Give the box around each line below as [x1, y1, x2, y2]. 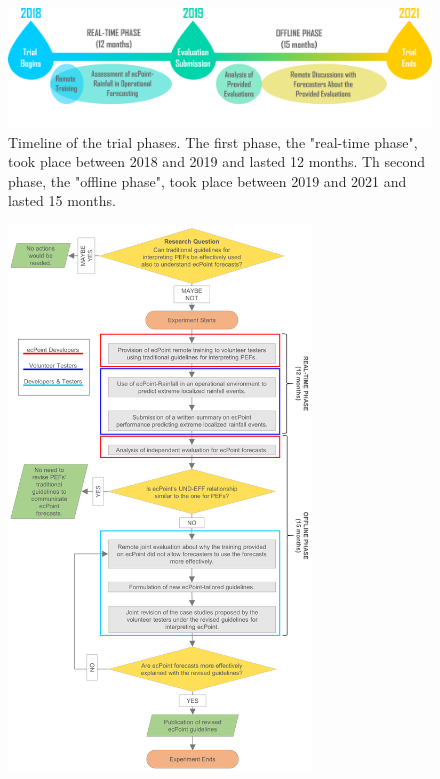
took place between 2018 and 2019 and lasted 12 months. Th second [8, 151, 426, 172]
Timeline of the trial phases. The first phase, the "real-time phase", [8, 131, 418, 152]
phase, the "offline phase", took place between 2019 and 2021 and [8, 170, 407, 191]
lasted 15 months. [8, 190, 116, 211]
